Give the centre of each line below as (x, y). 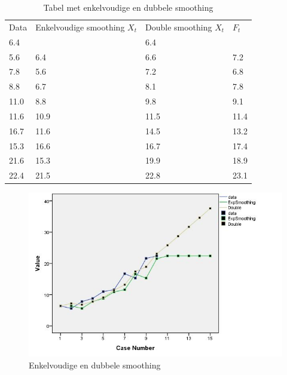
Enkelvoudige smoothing (80, 27)
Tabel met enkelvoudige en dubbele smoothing (128, 7)
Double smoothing (178, 27)
